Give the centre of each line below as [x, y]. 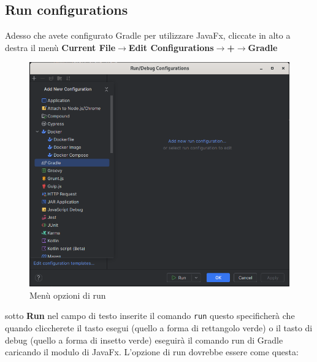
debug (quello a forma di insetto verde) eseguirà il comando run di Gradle [144, 340]
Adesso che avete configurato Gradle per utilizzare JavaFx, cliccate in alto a [148, 35]
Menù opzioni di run [68, 295]
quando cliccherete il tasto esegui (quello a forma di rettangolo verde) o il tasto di [159, 328]
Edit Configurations [171, 47]
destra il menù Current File [60, 47]
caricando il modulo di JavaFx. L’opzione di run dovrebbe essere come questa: [152, 352]
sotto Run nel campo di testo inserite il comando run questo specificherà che [150, 316]
